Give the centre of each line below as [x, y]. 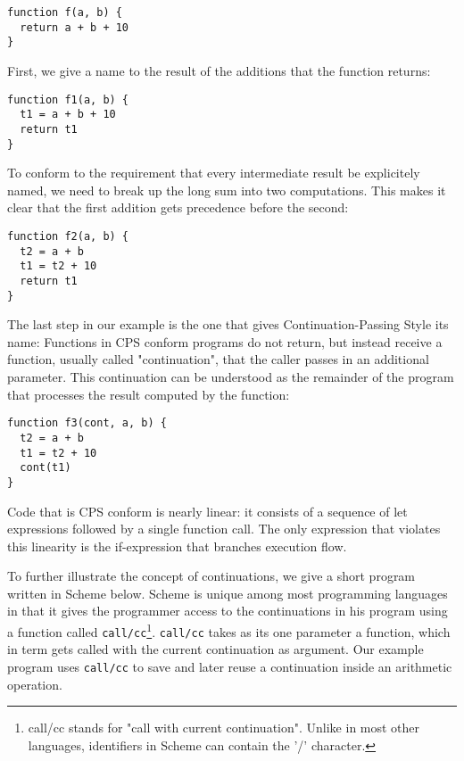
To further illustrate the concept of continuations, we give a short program [211, 576]
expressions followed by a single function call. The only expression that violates [224, 529]
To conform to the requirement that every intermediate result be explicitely [214, 173]
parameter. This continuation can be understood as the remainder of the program [231, 377]
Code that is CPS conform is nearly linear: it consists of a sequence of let [207, 511]
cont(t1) [46, 468]
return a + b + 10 [75, 27]
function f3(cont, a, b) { [87, 423]
